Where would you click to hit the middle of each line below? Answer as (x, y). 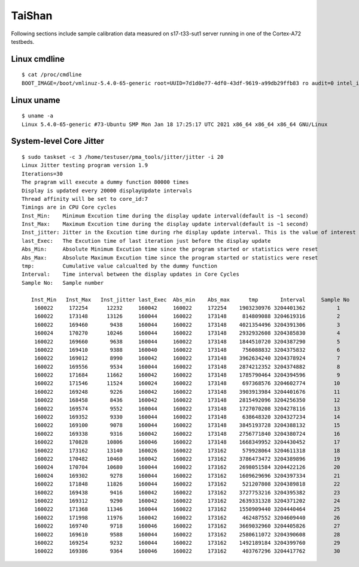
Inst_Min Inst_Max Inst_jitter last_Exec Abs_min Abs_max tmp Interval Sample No (190, 299)
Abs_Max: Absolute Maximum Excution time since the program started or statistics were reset (170, 257)
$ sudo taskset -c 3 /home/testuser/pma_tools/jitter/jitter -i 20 (123, 157)
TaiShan (32, 16)
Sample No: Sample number (63, 283)
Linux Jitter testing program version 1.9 (85, 165)
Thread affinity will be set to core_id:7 (85, 199)
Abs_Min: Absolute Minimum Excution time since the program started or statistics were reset (170, 249)
